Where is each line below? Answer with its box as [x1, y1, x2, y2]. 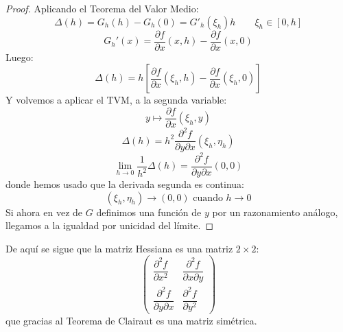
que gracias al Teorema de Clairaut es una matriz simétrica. [5, 313, 257, 327]
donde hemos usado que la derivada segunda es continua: [5, 177, 245, 191]
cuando [193, 193, 223, 203]
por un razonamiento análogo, [212, 204, 338, 219]
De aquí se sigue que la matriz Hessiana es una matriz [5, 241, 233, 255]
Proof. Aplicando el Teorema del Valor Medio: [5, 1, 199, 15]
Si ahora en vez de [5, 204, 83, 219]
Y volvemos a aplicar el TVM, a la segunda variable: [5, 93, 227, 107]
